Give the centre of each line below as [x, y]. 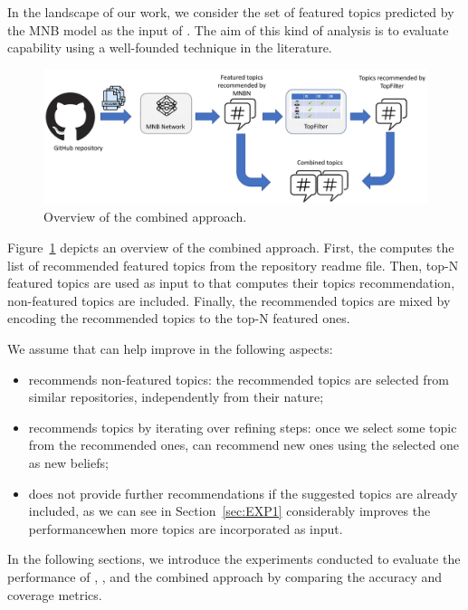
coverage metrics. [55, 594]
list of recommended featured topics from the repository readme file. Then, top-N [233, 265]
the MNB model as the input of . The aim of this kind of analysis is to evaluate [228, 29]
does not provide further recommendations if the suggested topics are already [243, 493]
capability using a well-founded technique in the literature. [170, 48]
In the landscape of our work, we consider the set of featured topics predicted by [231, 12]
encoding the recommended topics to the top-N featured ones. [179, 318]
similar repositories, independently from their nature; [176, 397]
